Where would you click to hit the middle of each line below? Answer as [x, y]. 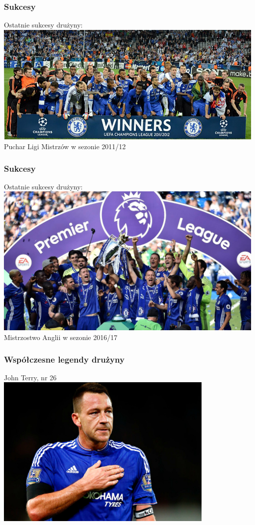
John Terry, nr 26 [30, 377]
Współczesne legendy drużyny [64, 359]
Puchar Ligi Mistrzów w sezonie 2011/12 [65, 146]
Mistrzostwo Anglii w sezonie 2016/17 [61, 337]
